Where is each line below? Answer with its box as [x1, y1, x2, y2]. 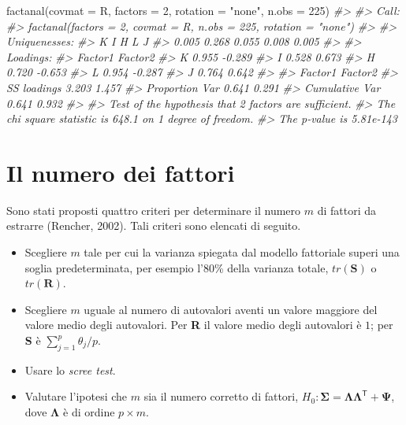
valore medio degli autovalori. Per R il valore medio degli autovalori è [24, 316, 362, 333]
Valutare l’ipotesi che [24, 388, 128, 405]
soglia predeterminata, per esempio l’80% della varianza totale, [24, 259, 329, 275]
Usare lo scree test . [24, 361, 116, 378]
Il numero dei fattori [6, 156, 235, 188]
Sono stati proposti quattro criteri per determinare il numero [6, 201, 301, 218]
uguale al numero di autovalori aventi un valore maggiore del [84, 301, 378, 317]
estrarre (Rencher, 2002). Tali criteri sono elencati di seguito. [6, 217, 301, 234]
